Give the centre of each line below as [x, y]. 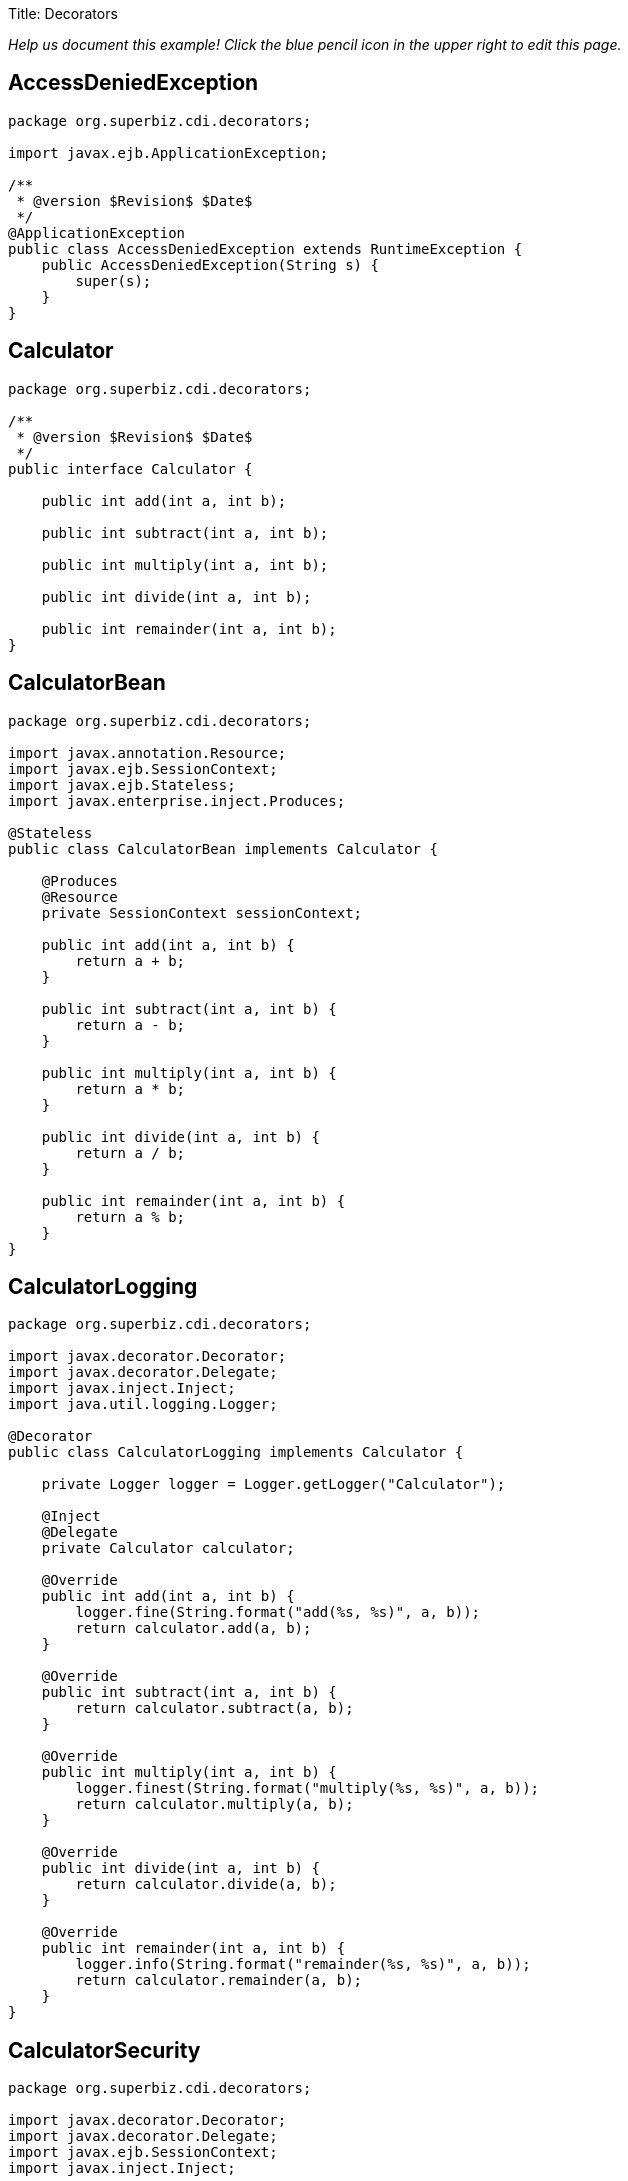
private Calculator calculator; [168, 1548]
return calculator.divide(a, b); [206, 1884]
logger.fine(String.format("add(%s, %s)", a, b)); [278, 1612]
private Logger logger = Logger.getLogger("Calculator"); [273, 1484]
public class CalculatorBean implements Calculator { [223, 848]
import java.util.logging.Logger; [143, 1404]
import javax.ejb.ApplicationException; [168, 152]
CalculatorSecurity [104, 2050]
